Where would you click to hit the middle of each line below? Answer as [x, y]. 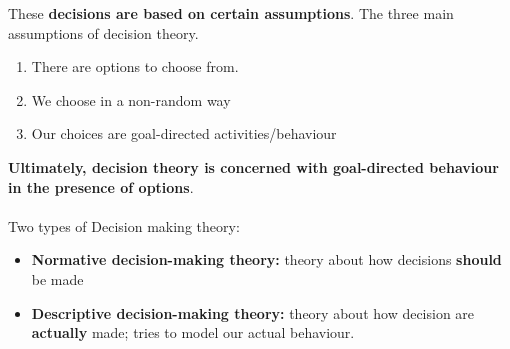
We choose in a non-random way [131, 99]
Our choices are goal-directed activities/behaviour [184, 133]
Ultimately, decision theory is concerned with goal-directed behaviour [253, 166]
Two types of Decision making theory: [124, 225]
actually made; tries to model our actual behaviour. [193, 332]
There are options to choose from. [135, 66]
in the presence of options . [101, 186]
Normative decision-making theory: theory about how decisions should [266, 259]
